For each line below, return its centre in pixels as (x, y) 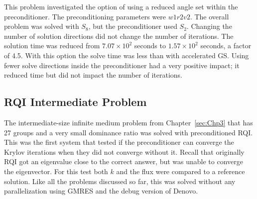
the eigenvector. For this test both (56, 171)
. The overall (209, 16)
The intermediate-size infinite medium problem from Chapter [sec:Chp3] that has (128, 122)
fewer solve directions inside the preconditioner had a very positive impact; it (122, 65)
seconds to (150, 46)
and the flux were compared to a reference (181, 171)
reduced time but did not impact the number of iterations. (93, 75)
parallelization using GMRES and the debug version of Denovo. (101, 191)
